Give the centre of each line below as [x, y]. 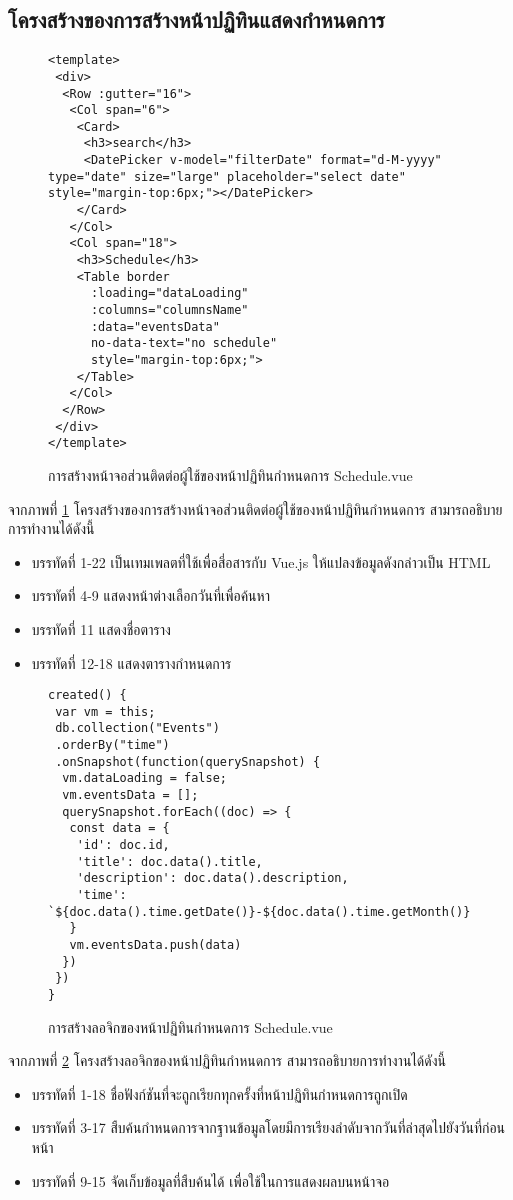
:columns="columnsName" [169, 310]
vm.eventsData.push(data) [155, 944]
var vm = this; [105, 711]
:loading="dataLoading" [169, 293]
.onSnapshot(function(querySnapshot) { [188, 761]
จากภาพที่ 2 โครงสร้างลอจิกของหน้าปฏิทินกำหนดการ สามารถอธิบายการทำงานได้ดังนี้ [227, 1060]
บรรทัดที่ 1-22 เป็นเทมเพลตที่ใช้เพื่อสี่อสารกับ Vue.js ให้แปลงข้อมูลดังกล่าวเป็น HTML [261, 561]
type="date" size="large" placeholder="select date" [227, 176]
